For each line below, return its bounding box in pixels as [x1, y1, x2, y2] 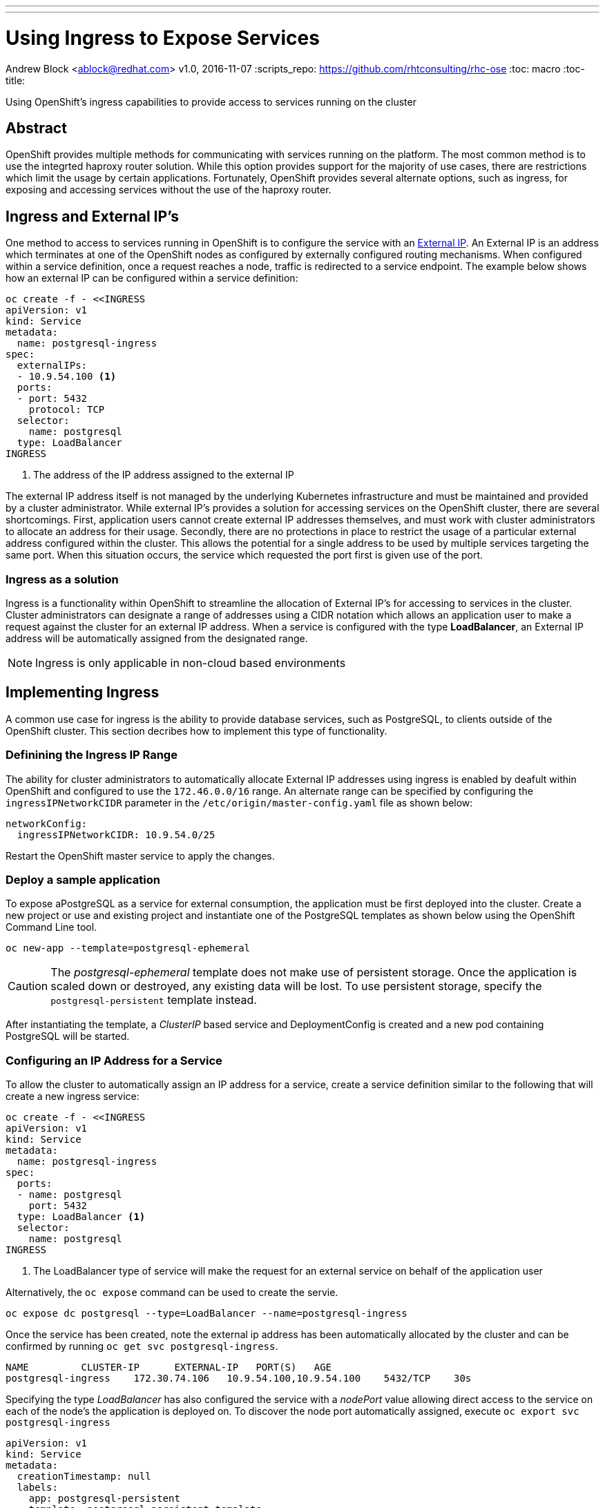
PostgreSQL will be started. [6, 1030, 130, 1043]
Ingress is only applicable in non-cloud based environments [35, 655, 346, 670]
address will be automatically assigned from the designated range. [6, 632, 308, 644]
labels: [17, 1482, 58, 1493]
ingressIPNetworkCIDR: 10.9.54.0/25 [17, 829, 215, 840]
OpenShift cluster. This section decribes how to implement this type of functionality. [6, 724, 387, 737]
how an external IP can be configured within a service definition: [6, 272, 298, 284]
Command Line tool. [6, 921, 97, 934]
